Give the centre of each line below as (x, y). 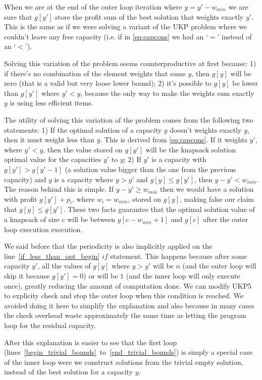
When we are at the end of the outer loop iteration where (93, 7)
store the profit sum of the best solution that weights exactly (149, 16)
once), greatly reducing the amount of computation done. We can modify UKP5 (128, 285)
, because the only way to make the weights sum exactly (167, 93)
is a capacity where (84, 179)
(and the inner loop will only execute (183, 276)
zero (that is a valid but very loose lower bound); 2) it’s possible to (108, 83)
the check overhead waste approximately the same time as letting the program (125, 315)
